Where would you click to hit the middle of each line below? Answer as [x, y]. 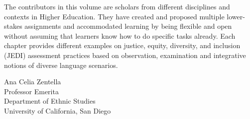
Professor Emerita [31, 91]
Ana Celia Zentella [33, 82]
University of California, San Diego [58, 110]
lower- [236, 16]
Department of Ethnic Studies [50, 101]
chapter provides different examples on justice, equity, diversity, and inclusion [122, 45]
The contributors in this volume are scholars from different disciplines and [117, 6]
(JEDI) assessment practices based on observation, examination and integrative [125, 55]
